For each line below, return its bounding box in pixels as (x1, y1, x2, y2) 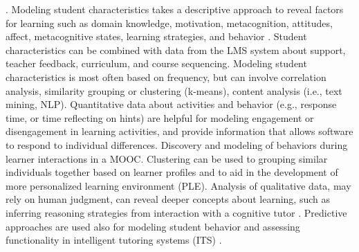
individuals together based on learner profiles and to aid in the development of (6, 165, 338, 179)
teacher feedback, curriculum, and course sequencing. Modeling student (6, 56, 307, 71)
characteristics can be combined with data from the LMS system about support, (6, 42, 346, 57)
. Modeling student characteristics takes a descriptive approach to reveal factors (6, 2, 344, 16)
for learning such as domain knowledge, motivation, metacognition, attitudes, (6, 15, 333, 30)
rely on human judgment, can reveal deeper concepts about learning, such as (6, 192, 330, 206)
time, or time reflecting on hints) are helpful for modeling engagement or (6, 110, 314, 125)
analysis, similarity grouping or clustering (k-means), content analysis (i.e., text (6, 83, 342, 98)
